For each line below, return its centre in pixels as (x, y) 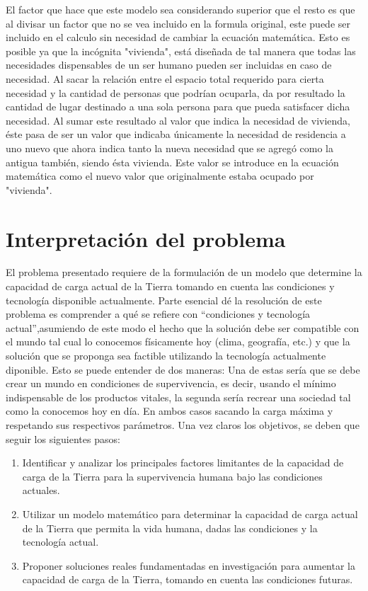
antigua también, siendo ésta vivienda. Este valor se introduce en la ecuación (172, 162)
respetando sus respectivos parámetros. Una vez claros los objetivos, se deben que (183, 424)
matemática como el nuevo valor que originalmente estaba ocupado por (160, 176)
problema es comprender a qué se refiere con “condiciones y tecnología (158, 314)
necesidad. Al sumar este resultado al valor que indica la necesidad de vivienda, (178, 120)
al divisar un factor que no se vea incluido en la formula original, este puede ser (178, 23)
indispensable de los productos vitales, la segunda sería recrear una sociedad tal (178, 397)
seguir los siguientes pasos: (63, 438)
